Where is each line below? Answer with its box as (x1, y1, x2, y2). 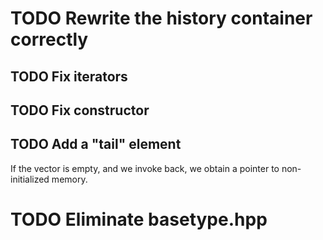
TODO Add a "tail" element (10, 136, 182, 153)
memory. (51, 173, 88, 185)
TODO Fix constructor (10, 102, 150, 119)
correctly (10, 28, 89, 51)
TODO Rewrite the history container (10, 7, 313, 30)
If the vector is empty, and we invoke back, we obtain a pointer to (10, 162, 280, 174)
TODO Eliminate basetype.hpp (10, 208, 268, 231)
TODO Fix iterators (10, 68, 128, 85)
